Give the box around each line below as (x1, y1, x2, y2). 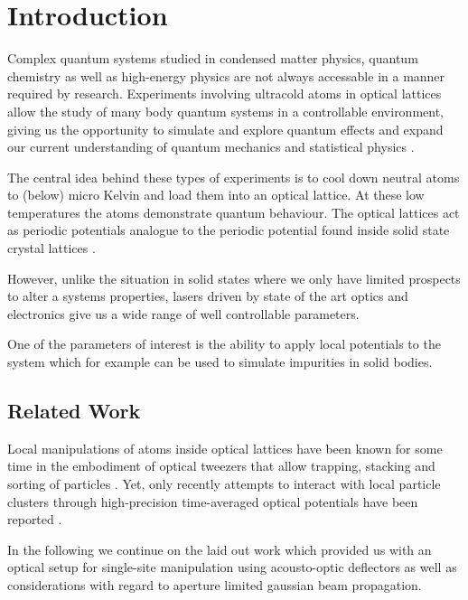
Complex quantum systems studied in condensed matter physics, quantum (7, 49, 418, 68)
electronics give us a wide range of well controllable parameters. (7, 304, 360, 323)
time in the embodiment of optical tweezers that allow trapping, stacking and (7, 456, 435, 475)
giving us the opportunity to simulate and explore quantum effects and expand (7, 119, 444, 138)
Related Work (7, 397, 141, 425)
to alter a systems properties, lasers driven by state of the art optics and (7, 286, 408, 305)
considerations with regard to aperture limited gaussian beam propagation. (7, 575, 422, 594)
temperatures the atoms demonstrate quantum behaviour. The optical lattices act (7, 202, 460, 221)
